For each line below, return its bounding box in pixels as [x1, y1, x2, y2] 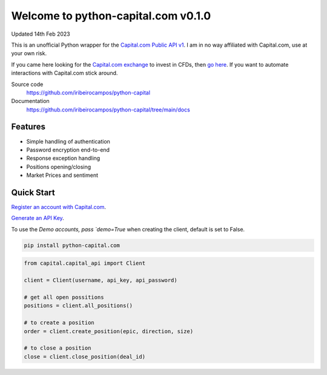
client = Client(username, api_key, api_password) [24, 277, 178, 284]
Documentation [11, 98, 50, 105]
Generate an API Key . [11, 214, 65, 222]
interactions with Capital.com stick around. [11, 70, 118, 77]
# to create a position [24, 319, 95, 327]
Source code [11, 81, 44, 88]
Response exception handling [26, 154, 101, 162]
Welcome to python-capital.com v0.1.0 [11, 9, 211, 22]
